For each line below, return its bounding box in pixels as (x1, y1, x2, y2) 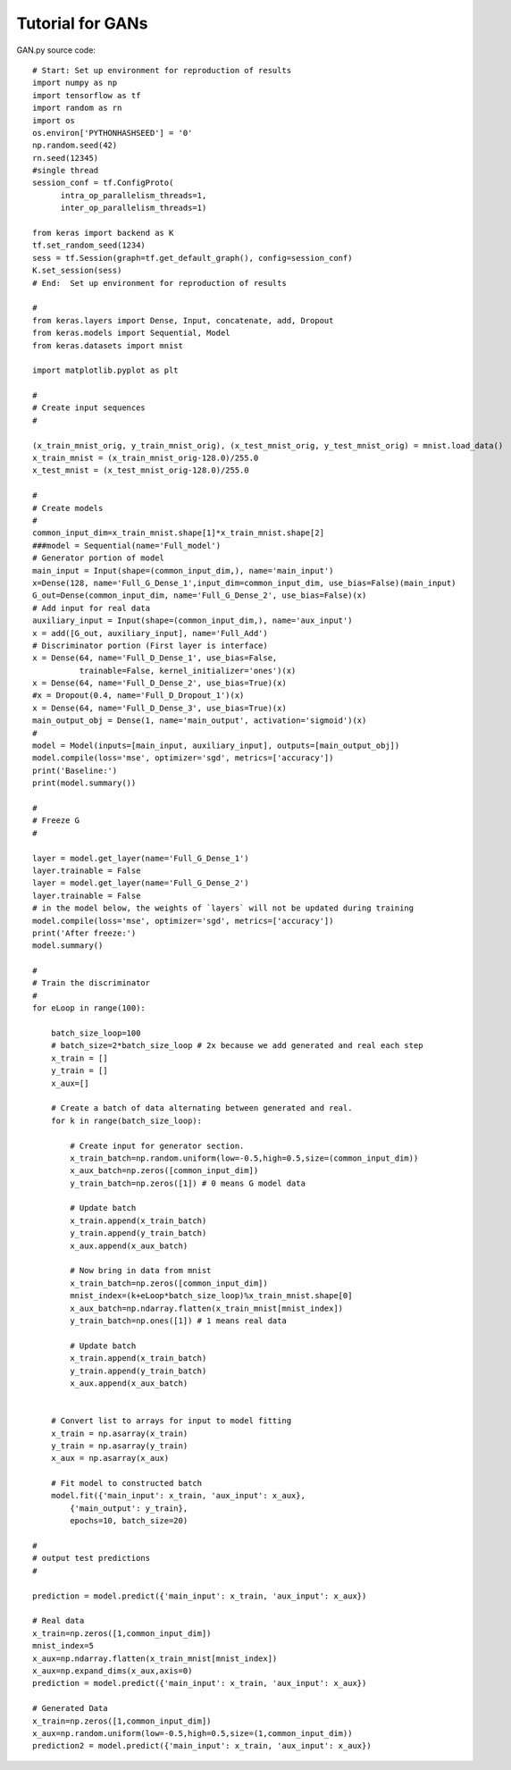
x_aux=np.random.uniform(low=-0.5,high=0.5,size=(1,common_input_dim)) (32, 1728, 353, 1738)
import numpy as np (32, 78, 118, 88)
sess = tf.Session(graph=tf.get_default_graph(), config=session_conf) (32, 253, 353, 263)
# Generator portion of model (32, 553, 165, 563)
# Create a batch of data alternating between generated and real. (50, 1103, 353, 1113)
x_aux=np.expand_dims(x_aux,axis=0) (32, 1665, 193, 1675)
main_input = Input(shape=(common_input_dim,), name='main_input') (32, 566, 334, 575)
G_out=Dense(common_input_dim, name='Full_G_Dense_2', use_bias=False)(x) (32, 591, 367, 600)
